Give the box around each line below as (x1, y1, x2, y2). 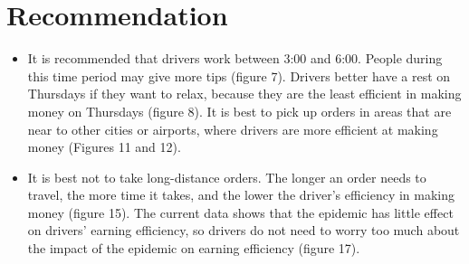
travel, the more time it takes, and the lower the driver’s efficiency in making (27, 185, 455, 204)
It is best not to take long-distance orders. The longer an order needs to (27, 167, 426, 186)
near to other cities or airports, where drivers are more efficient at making (27, 119, 438, 138)
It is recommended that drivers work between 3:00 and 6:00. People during (27, 49, 443, 68)
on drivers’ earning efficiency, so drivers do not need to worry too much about (27, 221, 460, 240)
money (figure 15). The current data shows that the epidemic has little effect (27, 203, 454, 222)
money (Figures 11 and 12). (27, 137, 181, 156)
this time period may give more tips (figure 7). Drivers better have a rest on (27, 66, 451, 85)
